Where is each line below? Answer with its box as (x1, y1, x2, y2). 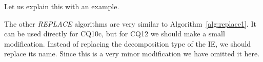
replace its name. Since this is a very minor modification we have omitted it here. (4, 48, 260, 59)
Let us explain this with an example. (4, 1, 119, 11)
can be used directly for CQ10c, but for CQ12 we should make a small (4, 28, 225, 39)
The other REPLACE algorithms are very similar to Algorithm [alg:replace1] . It (4, 18, 256, 29)
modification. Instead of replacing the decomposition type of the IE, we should (4, 38, 251, 49)
